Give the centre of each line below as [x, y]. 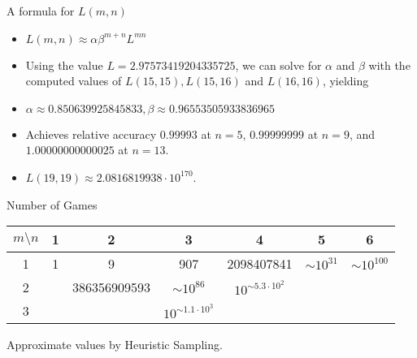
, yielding [345, 81]
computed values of [74, 81]
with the [389, 65]
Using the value [64, 65]
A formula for [41, 11]
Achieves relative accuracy [91, 134]
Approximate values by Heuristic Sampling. [115, 345]
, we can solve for [278, 65]
